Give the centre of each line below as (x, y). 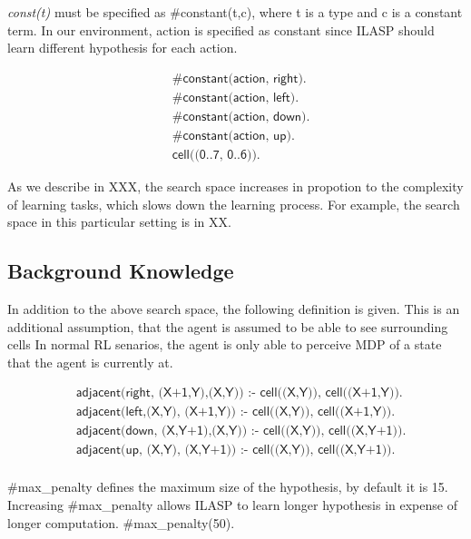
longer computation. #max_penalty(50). (121, 522)
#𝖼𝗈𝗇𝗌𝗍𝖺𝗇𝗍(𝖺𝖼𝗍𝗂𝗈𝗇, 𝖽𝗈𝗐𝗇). (241, 117)
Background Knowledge (121, 271)
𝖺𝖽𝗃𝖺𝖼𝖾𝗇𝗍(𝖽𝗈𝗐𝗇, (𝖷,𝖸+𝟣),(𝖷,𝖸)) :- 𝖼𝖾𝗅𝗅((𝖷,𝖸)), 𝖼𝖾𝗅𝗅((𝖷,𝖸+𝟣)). (241, 431)
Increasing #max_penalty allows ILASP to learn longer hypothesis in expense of (232, 505)
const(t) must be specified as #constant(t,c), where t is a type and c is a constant (235, 12)
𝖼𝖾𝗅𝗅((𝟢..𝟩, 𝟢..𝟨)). (216, 155)
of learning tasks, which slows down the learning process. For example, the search (234, 204)
